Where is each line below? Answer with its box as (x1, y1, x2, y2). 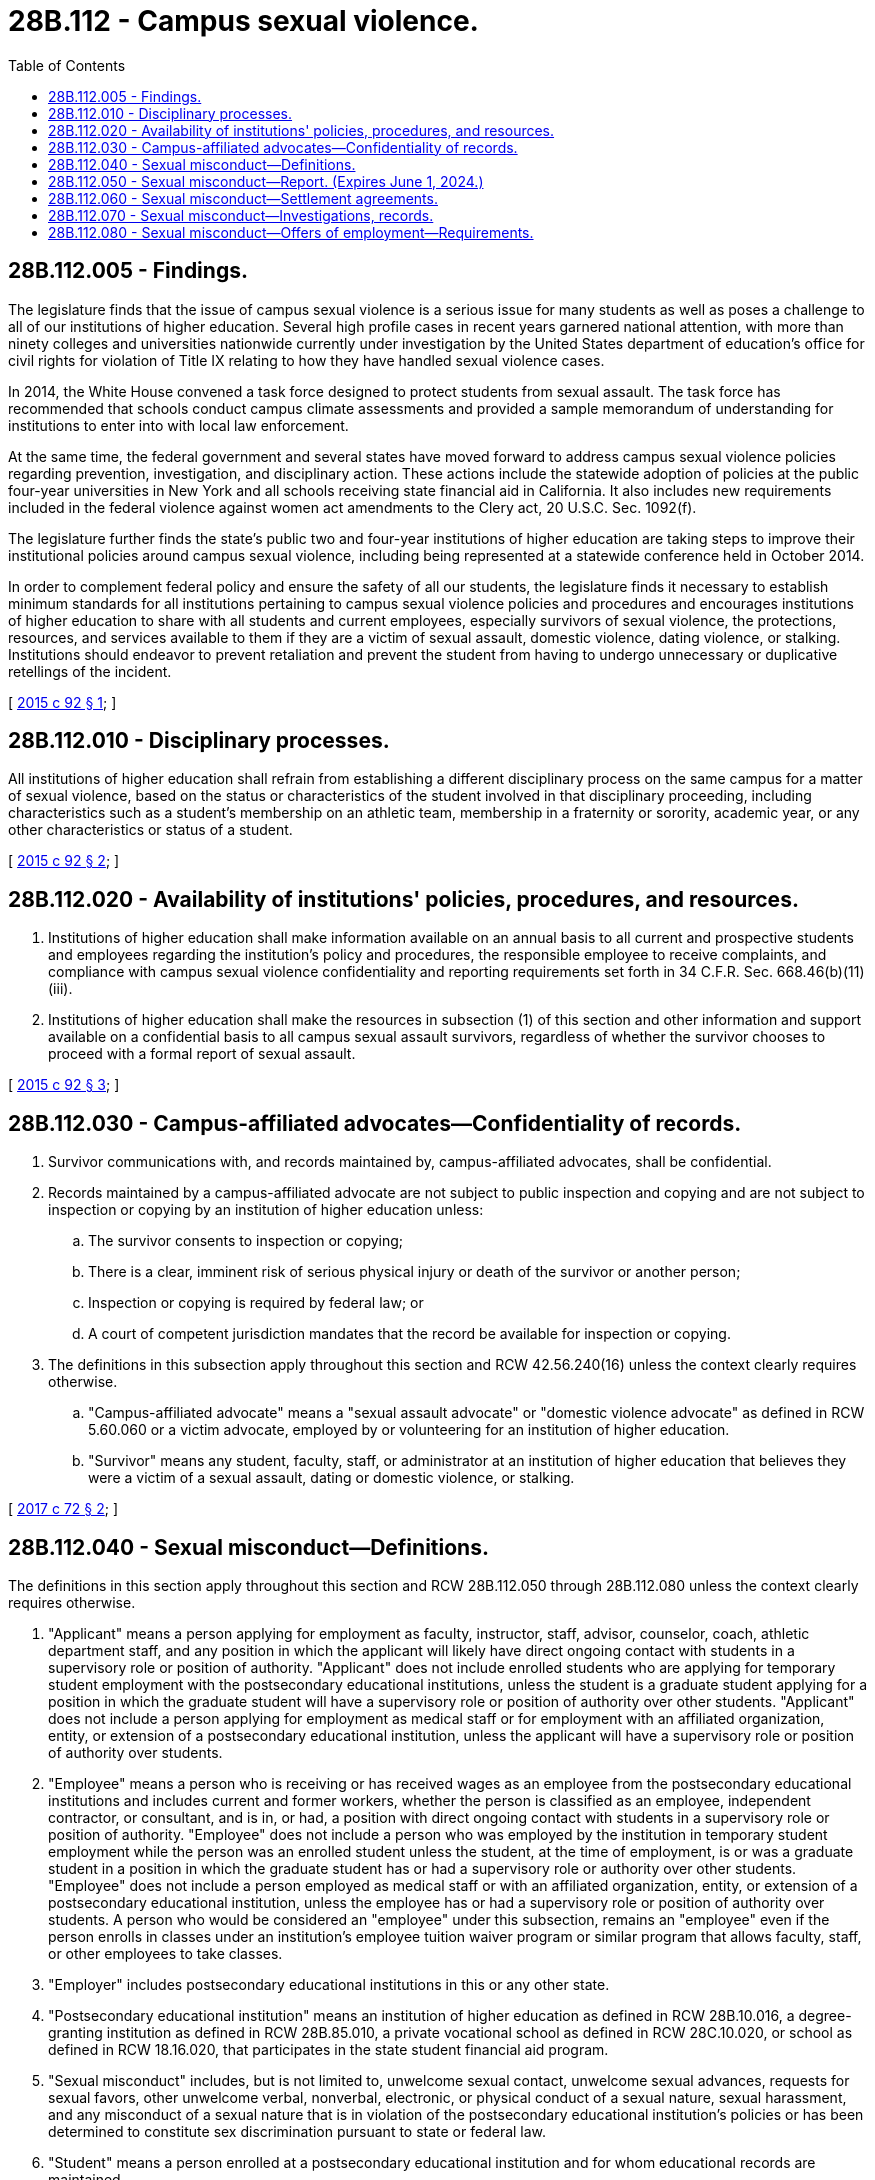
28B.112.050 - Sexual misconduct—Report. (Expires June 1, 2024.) (48, 172, 484, 190)
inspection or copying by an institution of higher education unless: (48, 1201, 484, 1219)
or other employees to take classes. (48, 1944, 283, 1962)
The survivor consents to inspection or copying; (88, 1232, 404, 1250)
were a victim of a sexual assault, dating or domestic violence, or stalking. (88, 1469, 575, 1487)
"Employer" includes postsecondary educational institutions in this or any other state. (48, 1975, 610, 1993)
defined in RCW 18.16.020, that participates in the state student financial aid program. (48, 2040, 609, 2058)
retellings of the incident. (8, 662, 172, 680)
